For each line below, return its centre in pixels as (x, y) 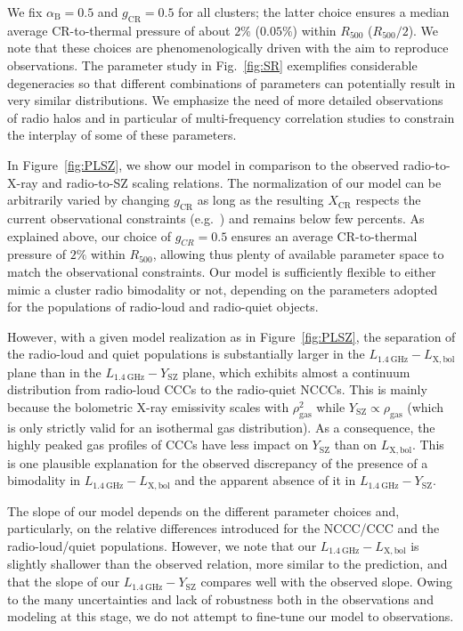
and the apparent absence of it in (265, 480)
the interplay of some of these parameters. (122, 135)
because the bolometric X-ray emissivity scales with (148, 406)
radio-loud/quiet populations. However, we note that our (162, 546)
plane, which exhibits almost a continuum (296, 372)
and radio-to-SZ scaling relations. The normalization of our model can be (242, 182)
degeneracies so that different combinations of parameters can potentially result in (231, 82)
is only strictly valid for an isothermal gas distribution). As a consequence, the (221, 427)
